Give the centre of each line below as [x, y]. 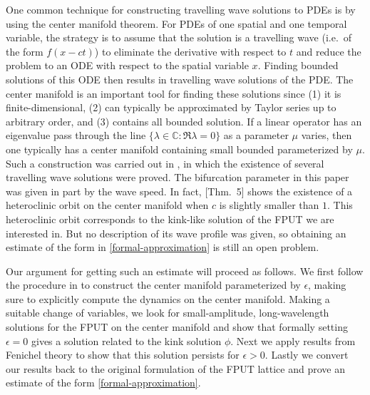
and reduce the [329, 51]
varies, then [327, 135]
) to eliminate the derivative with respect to [190, 51]
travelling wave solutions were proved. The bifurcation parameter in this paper [178, 177]
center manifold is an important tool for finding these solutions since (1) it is [174, 93]
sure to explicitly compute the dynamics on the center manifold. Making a [168, 298]
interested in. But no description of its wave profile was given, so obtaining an [176, 233]
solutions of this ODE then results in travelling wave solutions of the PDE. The [180, 79]
